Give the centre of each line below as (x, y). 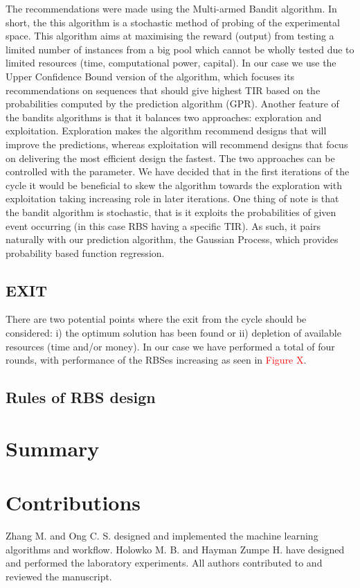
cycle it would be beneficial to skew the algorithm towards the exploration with (174, 185)
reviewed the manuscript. (59, 576)
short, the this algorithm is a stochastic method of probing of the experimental (173, 22)
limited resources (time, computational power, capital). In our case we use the (171, 63)
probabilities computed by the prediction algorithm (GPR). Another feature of (172, 104)
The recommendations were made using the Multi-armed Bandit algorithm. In (171, 8)
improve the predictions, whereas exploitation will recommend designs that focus (177, 144)
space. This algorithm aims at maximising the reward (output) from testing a (170, 36)
